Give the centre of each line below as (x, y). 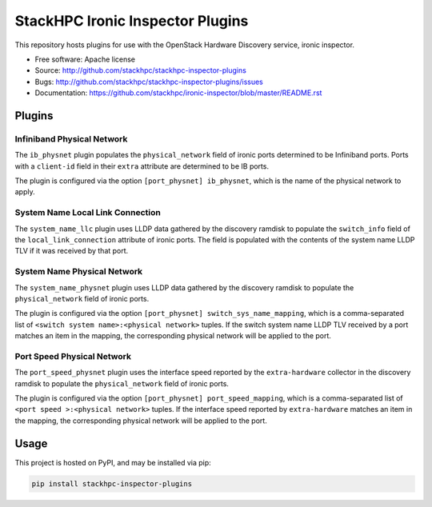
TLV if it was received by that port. (72, 251)
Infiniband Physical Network (71, 138)
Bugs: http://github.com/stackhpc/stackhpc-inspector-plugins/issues (149, 82)
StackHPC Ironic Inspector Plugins (132, 21)
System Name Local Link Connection (88, 213)
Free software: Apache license (85, 59)
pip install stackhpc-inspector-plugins (112, 483)
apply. (25, 192)
